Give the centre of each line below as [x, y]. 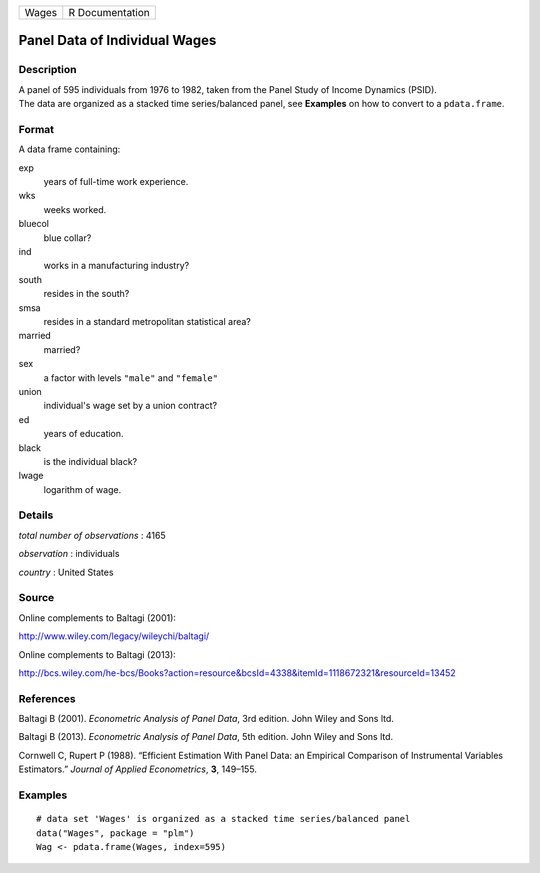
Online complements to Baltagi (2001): [97, 617]
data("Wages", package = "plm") [115, 833]
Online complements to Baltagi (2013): [97, 654]
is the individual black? [90, 461]
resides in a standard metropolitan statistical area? [147, 321]
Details [36, 515]
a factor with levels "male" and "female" [131, 377]
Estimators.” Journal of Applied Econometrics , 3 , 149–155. [137, 769]
